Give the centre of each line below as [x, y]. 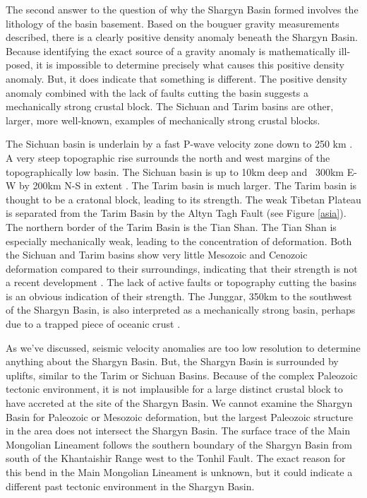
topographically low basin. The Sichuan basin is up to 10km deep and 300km [175, 171]
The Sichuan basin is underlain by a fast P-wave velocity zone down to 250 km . [179, 144]
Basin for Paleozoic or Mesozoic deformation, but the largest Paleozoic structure [179, 416]
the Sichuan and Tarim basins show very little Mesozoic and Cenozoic [157, 255]
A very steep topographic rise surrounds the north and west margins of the [168, 157]
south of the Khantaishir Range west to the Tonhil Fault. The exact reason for [176, 458]
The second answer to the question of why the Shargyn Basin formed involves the [182, 9]
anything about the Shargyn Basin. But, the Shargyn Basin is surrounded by [172, 361]
